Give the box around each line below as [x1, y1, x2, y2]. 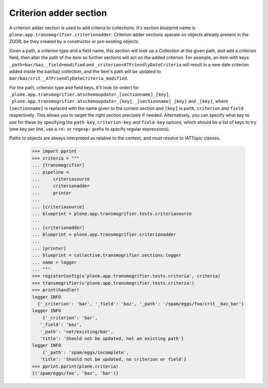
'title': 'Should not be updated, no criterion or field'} [40, 357, 187, 362]
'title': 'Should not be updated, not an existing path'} [40, 335, 184, 341]
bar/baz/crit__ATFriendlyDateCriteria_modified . [9, 75, 129, 81]
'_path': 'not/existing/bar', [40, 329, 114, 334]
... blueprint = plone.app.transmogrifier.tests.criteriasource [32, 211, 192, 217]
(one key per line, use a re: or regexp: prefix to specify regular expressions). [9, 126, 170, 132]
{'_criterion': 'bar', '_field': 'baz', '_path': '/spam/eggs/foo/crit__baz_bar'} [37, 301, 244, 307]
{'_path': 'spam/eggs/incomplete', [42, 349, 129, 355]
